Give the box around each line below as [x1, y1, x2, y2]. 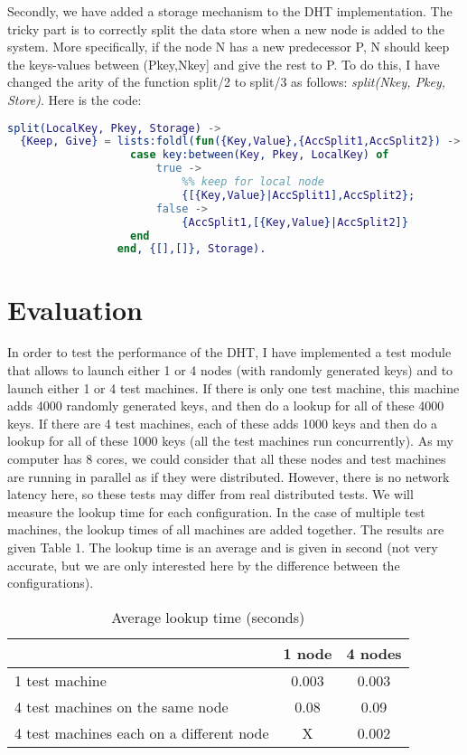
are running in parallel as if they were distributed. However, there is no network [7, 467, 450, 486]
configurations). [7, 573, 94, 592]
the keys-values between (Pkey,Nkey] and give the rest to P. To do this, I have [7, 54, 440, 73]
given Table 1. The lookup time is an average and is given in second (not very [7, 537, 438, 556]
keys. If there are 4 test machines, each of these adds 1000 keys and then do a [7, 413, 438, 432]
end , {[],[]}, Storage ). [117, 242, 266, 256]
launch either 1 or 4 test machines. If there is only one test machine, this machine [7, 378, 460, 397]
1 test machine [14, 669, 107, 691]
